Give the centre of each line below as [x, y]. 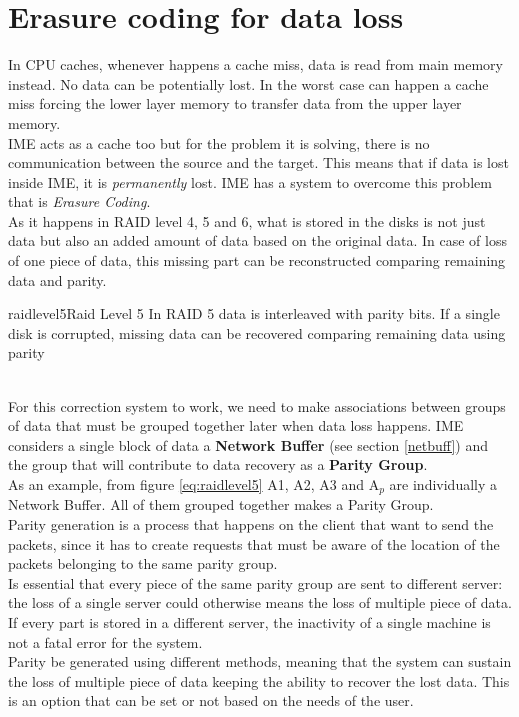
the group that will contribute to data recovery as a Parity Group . [218, 464]
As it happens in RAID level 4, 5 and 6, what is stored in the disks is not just [247, 220]
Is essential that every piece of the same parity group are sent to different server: [255, 582]
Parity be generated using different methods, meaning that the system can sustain [260, 661]
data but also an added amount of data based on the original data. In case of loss [257, 240]
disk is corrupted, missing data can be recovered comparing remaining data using [257, 332]
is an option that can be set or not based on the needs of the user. [211, 700]
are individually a [443, 484]
